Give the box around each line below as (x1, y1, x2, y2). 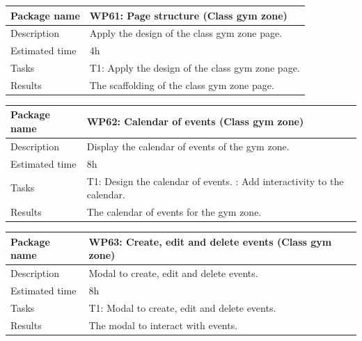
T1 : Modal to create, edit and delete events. (88, 300, 276, 315)
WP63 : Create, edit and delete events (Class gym (88, 234, 332, 248)
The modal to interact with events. (88, 317, 238, 332)
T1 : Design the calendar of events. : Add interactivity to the (86, 173, 344, 188)
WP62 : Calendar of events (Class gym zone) (86, 114, 304, 129)
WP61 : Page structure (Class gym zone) (89, 8, 288, 22)
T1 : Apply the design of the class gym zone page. (89, 61, 300, 75)
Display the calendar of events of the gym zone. (86, 138, 290, 153)
